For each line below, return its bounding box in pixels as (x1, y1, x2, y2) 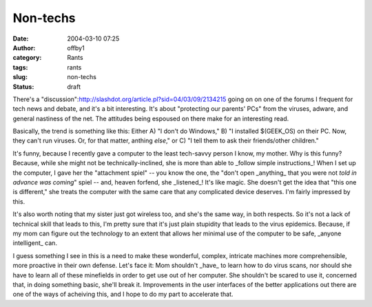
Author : (12, 43, 36, 52)
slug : (12, 73, 28, 81)
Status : (12, 83, 34, 91)
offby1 (67, 43, 85, 52)
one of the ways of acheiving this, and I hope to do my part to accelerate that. (12, 290, 234, 299)
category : (12, 54, 42, 62)
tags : (12, 63, 28, 72)
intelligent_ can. (12, 239, 58, 247)
